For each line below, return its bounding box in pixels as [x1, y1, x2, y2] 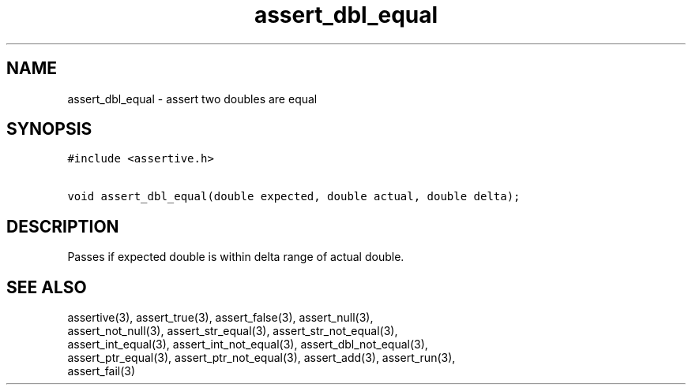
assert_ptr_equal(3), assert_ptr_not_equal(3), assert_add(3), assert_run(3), [67, 351, 456, 365]
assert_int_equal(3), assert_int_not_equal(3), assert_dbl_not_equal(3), [67, 337, 428, 352]
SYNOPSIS [6, 119, 92, 140]
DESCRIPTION [6, 216, 119, 236]
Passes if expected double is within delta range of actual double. [67, 250, 404, 264]
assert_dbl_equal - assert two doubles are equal [67, 91, 318, 106]
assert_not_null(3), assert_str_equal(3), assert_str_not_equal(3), [67, 324, 398, 338]
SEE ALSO [6, 277, 87, 297]
